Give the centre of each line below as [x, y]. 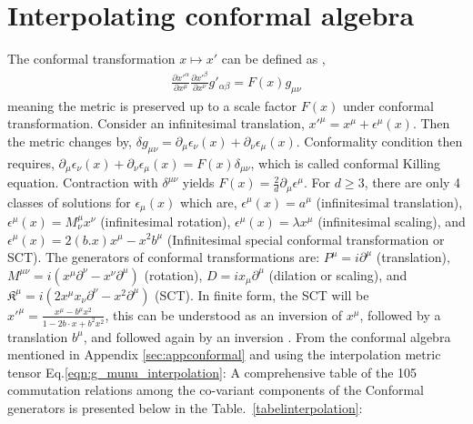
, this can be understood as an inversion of [224, 314]
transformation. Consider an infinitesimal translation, [156, 123]
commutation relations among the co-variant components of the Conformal [216, 390]
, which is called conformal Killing [346, 162]
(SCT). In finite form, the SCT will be [262, 294]
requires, [31, 162]
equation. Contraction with [83, 182]
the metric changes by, [70, 141]
